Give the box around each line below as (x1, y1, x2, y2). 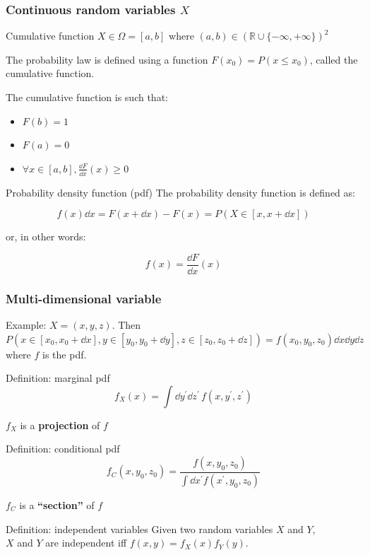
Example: (6, 317, 47, 332)
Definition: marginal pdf (6, 370, 110, 385)
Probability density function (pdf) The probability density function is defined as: (6, 185, 355, 199)
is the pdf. (42, 346, 87, 361)
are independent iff (45, 535, 127, 550)
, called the (309, 52, 358, 66)
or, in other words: (6, 229, 86, 244)
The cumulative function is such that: (6, 90, 168, 104)
